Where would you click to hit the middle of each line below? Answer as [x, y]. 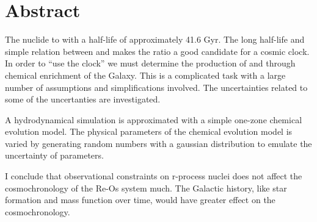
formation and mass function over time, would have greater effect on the [140, 200]
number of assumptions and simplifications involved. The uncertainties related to [156, 87]
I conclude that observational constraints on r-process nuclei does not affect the [154, 176]
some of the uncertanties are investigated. [83, 99]
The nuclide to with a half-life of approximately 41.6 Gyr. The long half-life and [155, 39]
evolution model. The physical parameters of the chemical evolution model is [149, 131]
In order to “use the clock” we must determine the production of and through [150, 63]
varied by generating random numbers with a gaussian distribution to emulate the [158, 143]
